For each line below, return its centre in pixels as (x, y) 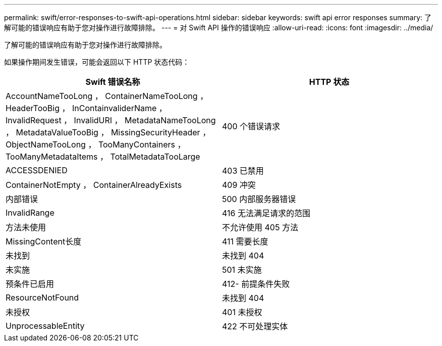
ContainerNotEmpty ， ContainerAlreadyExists (94, 185)
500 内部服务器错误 (259, 199)
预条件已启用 (30, 284)
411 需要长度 (245, 241)
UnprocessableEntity (45, 326)
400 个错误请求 (251, 126)
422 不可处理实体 (255, 326)
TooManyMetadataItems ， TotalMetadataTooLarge (103, 157)
